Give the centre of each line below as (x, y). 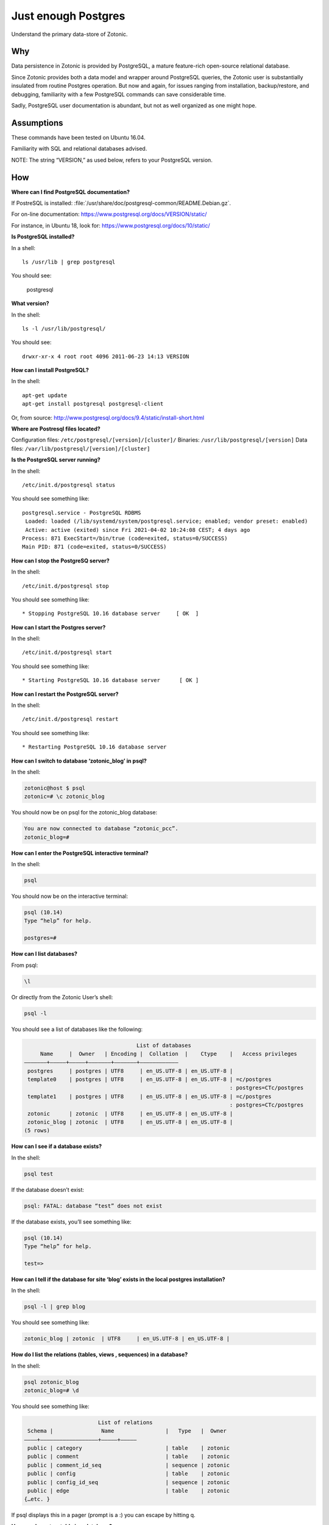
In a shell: (23, 248)
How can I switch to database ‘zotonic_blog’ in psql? (79, 761)
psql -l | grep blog (55, 1307)
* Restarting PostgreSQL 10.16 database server (94, 747)
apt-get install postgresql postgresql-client (93, 404)
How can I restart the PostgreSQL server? (65, 694)
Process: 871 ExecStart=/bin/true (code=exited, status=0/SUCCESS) (125, 538)
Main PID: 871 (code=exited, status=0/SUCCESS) (94, 547)
